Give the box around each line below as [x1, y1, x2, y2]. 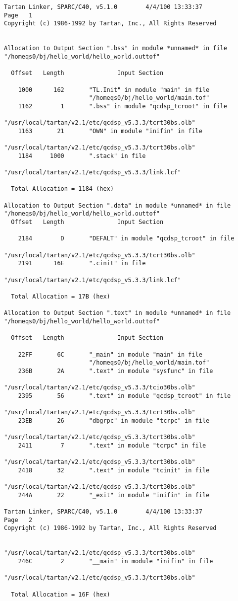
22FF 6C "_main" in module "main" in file [18, 351, 202, 358]
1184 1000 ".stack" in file [18, 152, 146, 159]
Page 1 [4, 11, 33, 19]
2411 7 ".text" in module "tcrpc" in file [18, 442, 206, 449]
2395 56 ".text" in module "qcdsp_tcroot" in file [18, 392, 231, 399]
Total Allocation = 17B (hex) [11, 293, 110, 300]
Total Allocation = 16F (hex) [11, 591, 110, 598]
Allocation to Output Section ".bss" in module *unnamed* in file [4, 45, 228, 52]
